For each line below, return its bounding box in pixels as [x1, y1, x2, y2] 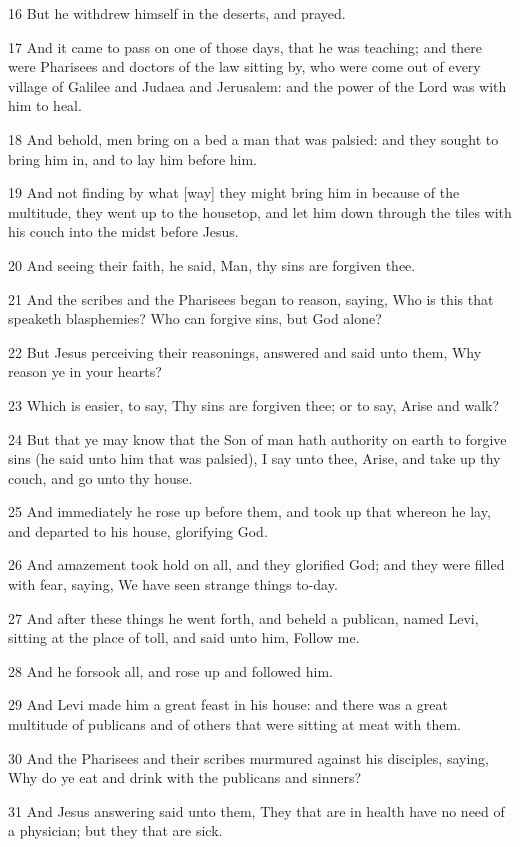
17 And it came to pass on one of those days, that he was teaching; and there [8, 36, 483, 57]
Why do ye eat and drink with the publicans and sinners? [8, 767, 362, 788]
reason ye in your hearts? [8, 361, 162, 382]
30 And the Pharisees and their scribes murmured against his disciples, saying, [8, 747, 489, 768]
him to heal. [8, 95, 82, 116]
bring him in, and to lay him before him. [8, 148, 258, 169]
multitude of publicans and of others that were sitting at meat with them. [8, 714, 461, 735]
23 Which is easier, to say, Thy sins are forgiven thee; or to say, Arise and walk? [8, 394, 500, 415]
